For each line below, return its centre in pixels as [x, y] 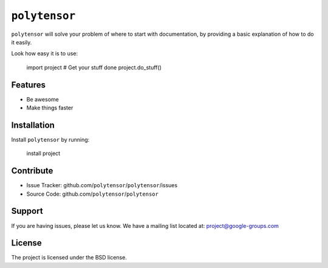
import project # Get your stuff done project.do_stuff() [94, 67]
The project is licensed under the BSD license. [69, 258]
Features [28, 85]
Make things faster [50, 108]
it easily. [22, 42]
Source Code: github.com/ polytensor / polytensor [93, 194]
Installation [33, 125]
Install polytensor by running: [50, 139]
